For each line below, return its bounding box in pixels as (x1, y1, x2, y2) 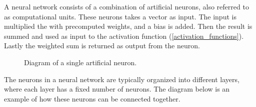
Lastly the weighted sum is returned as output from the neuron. (4, 40, 200, 51)
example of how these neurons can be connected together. (4, 93, 180, 104)
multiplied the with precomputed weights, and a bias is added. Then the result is (4, 21, 252, 31)
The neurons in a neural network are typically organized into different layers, (4, 74, 239, 84)
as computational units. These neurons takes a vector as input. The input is (4, 11, 236, 21)
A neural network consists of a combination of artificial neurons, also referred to (4, 1, 249, 11)
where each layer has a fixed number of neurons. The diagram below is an (4, 84, 230, 94)
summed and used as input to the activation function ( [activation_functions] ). (4, 30, 244, 41)
